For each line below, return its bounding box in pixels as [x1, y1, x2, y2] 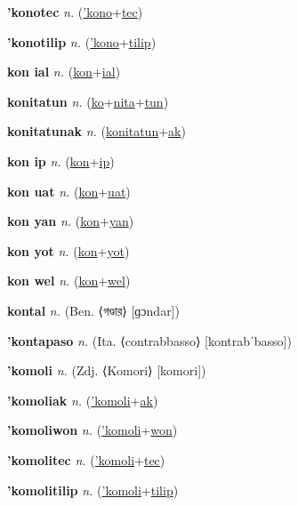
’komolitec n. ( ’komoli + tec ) [7, 450, 165, 469]
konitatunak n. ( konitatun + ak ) [7, 122, 186, 141]
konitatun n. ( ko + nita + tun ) [7, 92, 169, 110]
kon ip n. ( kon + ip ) [7, 151, 115, 170]
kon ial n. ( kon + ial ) [7, 62, 121, 81]
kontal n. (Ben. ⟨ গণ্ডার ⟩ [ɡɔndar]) [7, 301, 180, 319]
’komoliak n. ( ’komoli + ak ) [7, 390, 158, 409]
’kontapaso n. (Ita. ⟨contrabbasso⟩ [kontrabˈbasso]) [7, 331, 292, 349]
